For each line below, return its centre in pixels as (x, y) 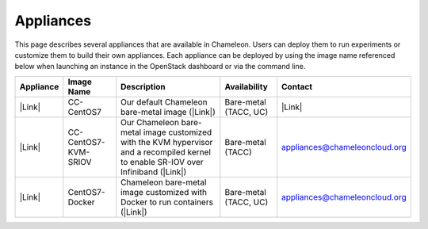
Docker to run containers (167, 202)
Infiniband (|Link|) (153, 172)
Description (143, 86)
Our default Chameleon (164, 101)
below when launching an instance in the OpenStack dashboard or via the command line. (160, 67)
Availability (246, 86)
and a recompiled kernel (166, 152)
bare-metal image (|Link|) (168, 112)
